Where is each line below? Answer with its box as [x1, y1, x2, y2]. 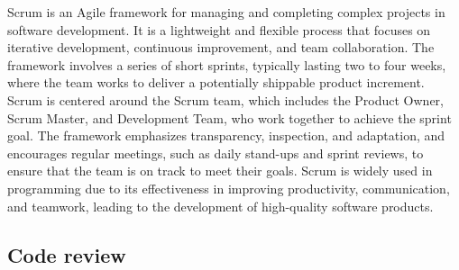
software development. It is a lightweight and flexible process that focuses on [7, 20, 431, 39]
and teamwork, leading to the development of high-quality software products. [7, 196, 434, 215]
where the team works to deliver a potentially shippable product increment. [7, 73, 425, 92]
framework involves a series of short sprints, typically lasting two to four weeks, [7, 55, 446, 74]
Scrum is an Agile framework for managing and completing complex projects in [7, 3, 445, 21]
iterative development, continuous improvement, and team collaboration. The [7, 38, 435, 57]
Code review [7, 240, 126, 268]
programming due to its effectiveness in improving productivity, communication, [7, 178, 450, 197]
